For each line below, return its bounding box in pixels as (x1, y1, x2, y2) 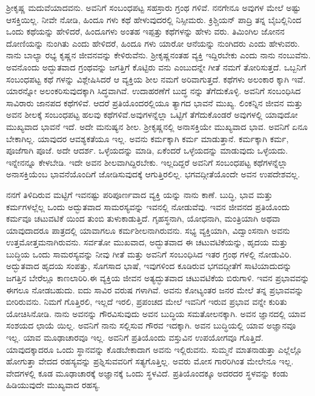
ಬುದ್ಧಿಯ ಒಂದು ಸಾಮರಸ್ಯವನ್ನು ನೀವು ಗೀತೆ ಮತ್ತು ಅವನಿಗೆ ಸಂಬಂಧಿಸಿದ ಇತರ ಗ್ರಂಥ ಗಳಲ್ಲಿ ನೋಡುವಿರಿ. (6, 247, 292, 260)
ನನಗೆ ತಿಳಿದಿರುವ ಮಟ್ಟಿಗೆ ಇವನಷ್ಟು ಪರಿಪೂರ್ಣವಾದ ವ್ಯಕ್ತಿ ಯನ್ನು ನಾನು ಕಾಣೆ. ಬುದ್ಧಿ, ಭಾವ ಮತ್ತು (6, 188, 273, 200)
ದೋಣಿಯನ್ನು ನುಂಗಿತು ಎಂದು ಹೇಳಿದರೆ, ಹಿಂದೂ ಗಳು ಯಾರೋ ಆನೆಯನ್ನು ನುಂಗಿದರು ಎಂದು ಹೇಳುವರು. (6, 36, 300, 49)
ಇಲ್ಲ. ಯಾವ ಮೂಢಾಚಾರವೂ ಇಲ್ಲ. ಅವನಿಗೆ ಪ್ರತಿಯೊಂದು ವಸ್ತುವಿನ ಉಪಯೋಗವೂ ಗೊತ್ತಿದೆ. (6, 331, 264, 344)
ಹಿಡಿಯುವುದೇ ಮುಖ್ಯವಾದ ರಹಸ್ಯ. (6, 378, 101, 391)
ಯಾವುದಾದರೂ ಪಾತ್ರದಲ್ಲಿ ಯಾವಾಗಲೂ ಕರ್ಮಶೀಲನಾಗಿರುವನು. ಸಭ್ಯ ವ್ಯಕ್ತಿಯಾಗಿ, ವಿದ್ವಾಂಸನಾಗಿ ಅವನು (6, 224, 290, 236)
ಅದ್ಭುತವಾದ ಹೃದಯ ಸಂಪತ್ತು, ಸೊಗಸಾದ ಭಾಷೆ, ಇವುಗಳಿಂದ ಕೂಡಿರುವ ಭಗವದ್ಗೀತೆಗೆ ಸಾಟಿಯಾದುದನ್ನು (6, 259, 292, 272)
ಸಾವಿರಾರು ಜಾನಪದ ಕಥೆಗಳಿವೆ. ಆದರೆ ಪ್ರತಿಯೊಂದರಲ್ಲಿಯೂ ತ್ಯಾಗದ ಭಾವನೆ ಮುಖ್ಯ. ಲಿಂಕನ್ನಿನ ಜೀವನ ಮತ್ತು (6, 96, 303, 109)
